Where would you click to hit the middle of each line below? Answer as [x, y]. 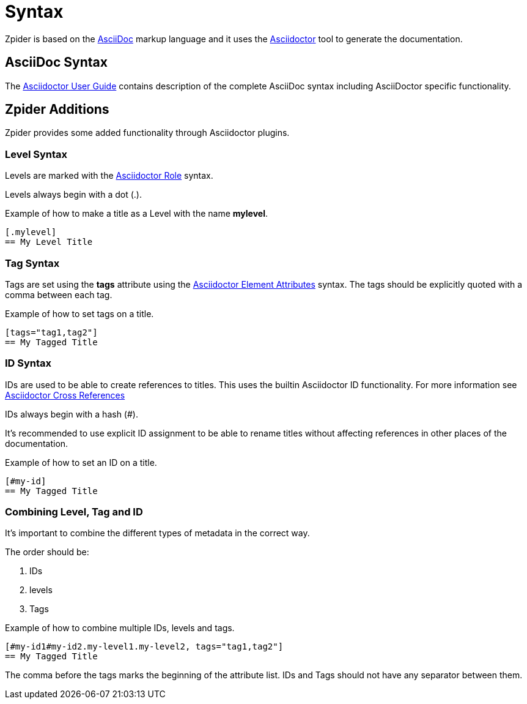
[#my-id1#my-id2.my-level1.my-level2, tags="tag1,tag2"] [144, 647]
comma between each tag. [59, 294]
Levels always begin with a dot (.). [73, 195]
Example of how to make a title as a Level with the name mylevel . [136, 214]
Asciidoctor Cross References [65, 395]
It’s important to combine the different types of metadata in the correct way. [157, 533]
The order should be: [47, 552]
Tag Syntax [32, 263]
